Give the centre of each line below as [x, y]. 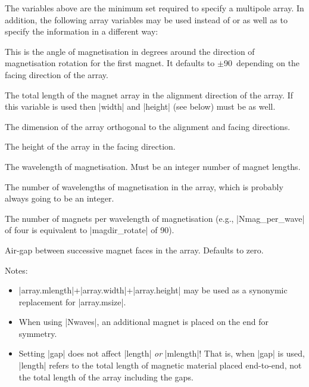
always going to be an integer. [60, 198]
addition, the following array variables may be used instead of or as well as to [146, 19]
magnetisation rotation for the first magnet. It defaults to [110, 63]
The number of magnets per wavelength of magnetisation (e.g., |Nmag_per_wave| [155, 218]
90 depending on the [262, 63]
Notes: [16, 270]
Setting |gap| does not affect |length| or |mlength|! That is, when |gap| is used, [162, 353]
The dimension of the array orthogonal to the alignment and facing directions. [148, 126]
